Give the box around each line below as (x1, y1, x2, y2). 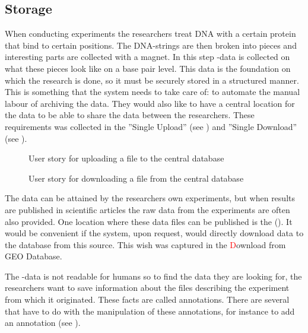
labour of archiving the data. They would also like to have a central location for (5, 97, 295, 109)
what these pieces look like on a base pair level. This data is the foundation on (5, 62, 291, 74)
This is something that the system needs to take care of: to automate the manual (5, 85, 300, 98)
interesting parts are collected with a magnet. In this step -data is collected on (5, 50, 290, 63)
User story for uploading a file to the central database (28, 152, 224, 164)
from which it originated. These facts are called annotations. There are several (5, 293, 290, 306)
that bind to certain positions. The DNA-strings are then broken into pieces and (5, 39, 297, 51)
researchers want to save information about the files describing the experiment (5, 281, 290, 294)
